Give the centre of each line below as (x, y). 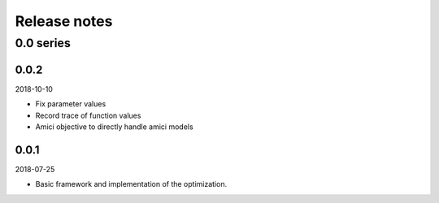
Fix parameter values (71, 104)
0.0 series (43, 43)
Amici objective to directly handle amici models (115, 127)
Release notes (64, 21)
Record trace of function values (88, 115)
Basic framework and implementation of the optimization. (131, 184)
